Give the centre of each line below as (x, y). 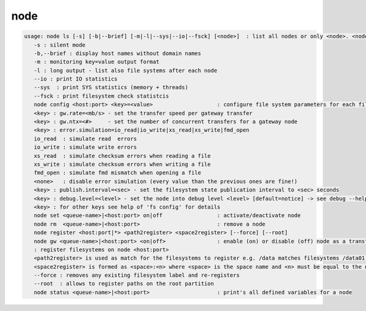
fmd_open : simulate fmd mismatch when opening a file (117, 173)
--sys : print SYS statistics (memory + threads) (111, 88)
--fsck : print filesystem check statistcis (101, 96)
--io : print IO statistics (76, 79)
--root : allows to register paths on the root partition (124, 284)
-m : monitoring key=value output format (97, 62)
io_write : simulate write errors (85, 147)
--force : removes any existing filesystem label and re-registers (137, 275)
